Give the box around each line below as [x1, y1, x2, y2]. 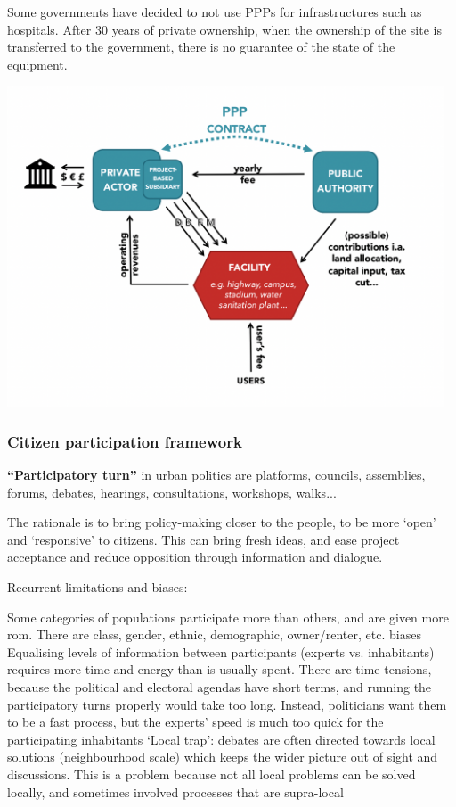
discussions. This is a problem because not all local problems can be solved [7, 764, 416, 783]
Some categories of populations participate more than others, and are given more [7, 607, 449, 626]
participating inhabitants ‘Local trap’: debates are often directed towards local [7, 729, 436, 748]
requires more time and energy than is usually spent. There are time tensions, [7, 660, 432, 679]
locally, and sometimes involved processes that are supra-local [7, 782, 344, 801]
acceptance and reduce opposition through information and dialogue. [7, 548, 383, 566]
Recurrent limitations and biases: [7, 578, 188, 596]
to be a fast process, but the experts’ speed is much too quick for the [7, 712, 384, 731]
